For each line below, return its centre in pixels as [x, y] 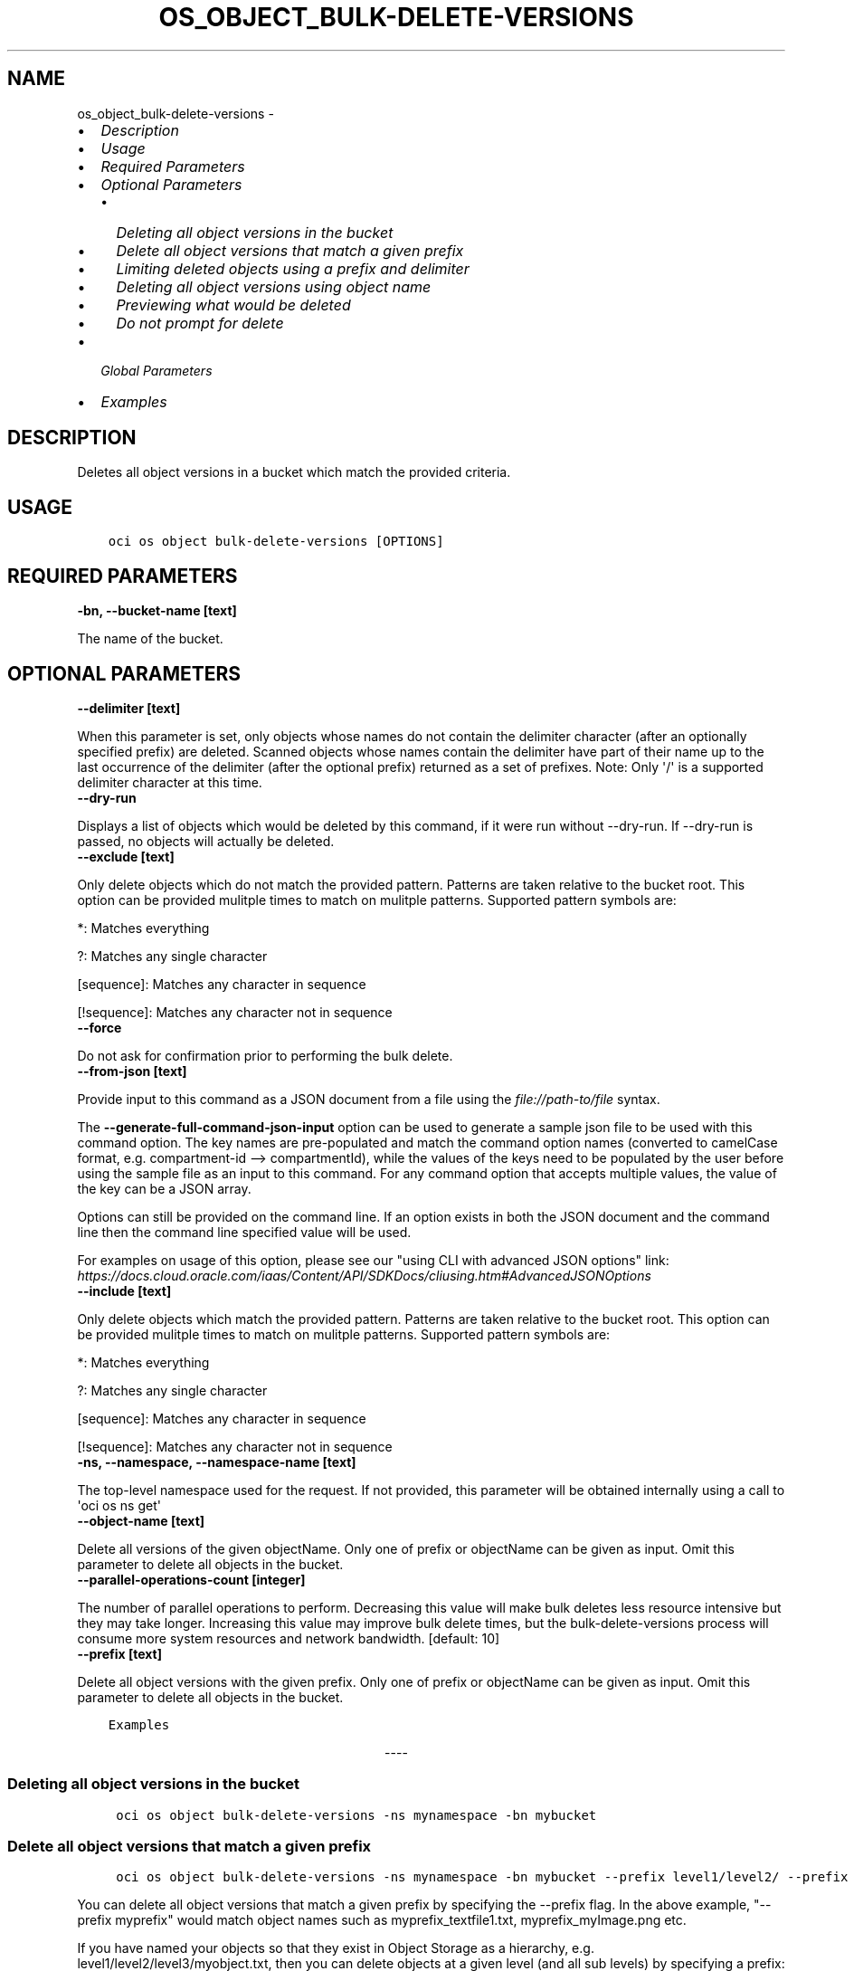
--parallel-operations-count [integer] [191, 1579]
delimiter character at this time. [170, 782]
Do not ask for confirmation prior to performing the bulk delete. [265, 1055]
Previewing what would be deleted [233, 305]
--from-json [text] [132, 1071]
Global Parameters [157, 370]
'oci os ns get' [119, 1505]
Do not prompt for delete [200, 323]
